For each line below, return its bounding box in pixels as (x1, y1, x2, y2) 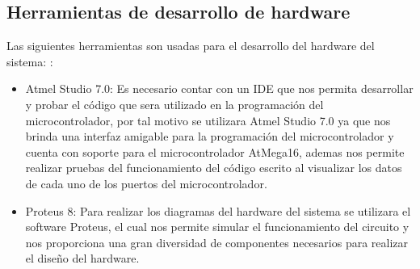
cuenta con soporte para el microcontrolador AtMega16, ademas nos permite (25, 143, 405, 160)
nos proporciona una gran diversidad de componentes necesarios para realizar (25, 233, 409, 250)
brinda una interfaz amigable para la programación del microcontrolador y (25, 128, 394, 145)
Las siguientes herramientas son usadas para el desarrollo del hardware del (6, 37, 375, 54)
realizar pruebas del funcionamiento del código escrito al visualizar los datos (25, 159, 402, 176)
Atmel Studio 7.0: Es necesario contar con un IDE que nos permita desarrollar (25, 80, 414, 97)
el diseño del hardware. (25, 250, 140, 267)
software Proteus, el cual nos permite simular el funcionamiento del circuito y (25, 218, 409, 235)
